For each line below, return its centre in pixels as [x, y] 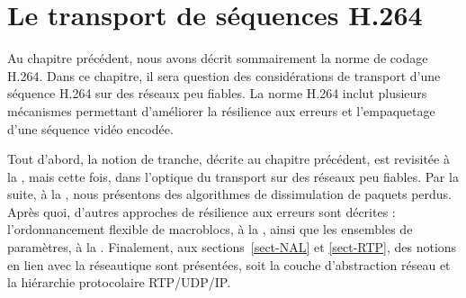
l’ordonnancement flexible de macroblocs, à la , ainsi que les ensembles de [210, 229]
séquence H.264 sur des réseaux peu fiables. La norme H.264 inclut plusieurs [217, 93]
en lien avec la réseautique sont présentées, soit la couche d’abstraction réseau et [229, 264]
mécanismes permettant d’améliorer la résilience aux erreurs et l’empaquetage [221, 110]
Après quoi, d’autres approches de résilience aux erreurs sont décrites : [202, 211]
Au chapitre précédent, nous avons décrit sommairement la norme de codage [218, 58]
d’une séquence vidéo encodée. [90, 128]
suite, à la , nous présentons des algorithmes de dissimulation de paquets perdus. [229, 194]
